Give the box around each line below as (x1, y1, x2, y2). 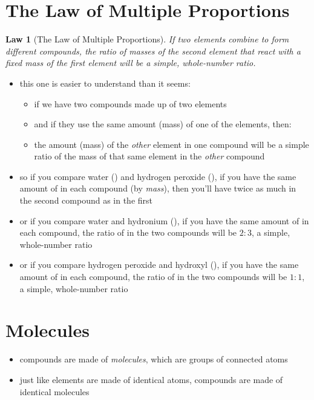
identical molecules (19, 385, 90, 398)
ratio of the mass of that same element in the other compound (34, 150, 265, 162)
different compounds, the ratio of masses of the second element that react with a (5, 44, 301, 57)
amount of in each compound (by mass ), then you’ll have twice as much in (19, 182, 296, 195)
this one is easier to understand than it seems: (19, 76, 191, 89)
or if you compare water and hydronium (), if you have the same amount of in (19, 214, 309, 227)
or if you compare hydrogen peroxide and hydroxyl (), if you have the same (19, 258, 299, 271)
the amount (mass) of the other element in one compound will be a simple (34, 138, 309, 150)
